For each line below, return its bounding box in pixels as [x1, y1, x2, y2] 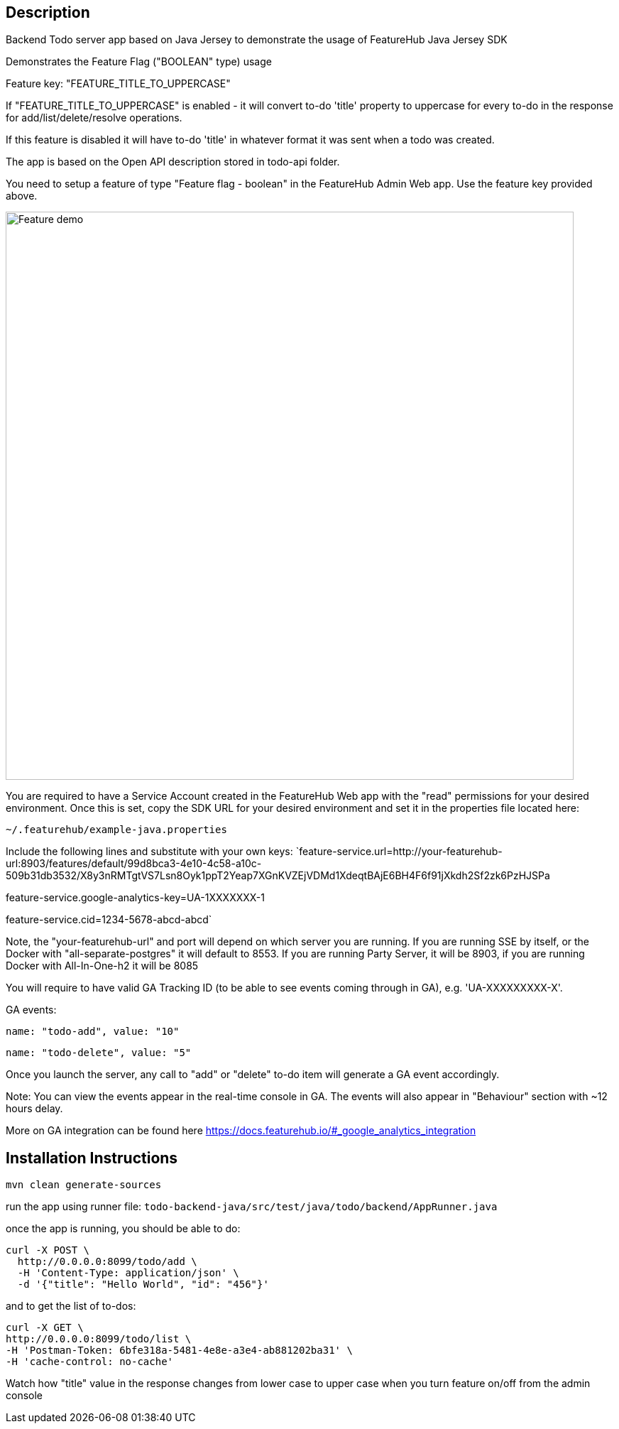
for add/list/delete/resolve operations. [6, 112, 182, 124]
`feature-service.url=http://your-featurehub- [295, 845, 503, 858]
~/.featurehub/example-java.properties [6, 824, 227, 836]
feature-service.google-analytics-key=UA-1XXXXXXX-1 [6, 891, 265, 904]
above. [6, 190, 38, 202]
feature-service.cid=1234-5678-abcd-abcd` [6, 913, 212, 926]
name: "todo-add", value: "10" [6, 1026, 180, 1038]
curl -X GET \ [6, 1322, 84, 1334]
